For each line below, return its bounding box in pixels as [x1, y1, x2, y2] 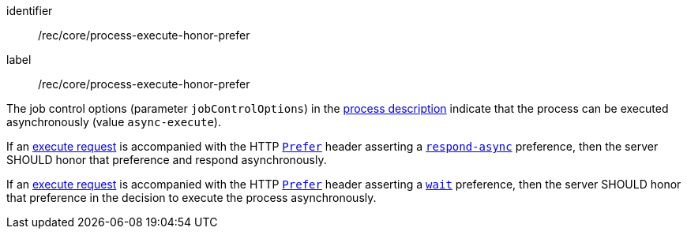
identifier [6, 4, 53, 17]
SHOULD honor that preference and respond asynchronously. [6, 153, 327, 166]
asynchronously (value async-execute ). [6, 115, 221, 129]
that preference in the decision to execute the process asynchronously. [6, 191, 377, 204]
